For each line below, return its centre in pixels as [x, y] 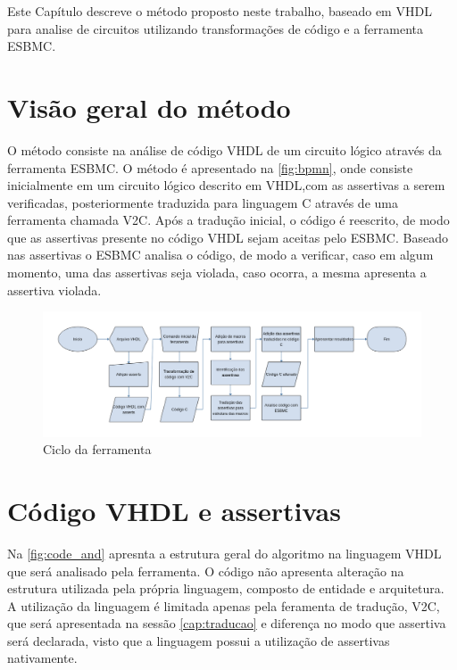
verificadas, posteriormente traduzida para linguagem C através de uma [203, 202]
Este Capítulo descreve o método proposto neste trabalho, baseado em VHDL [220, 11]
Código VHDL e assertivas [174, 510]
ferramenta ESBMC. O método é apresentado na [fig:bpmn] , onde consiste [210, 167]
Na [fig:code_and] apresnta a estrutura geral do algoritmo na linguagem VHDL [224, 553]
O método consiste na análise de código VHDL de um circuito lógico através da [224, 149]
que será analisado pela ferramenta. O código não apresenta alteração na [206, 571]
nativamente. [42, 658]
